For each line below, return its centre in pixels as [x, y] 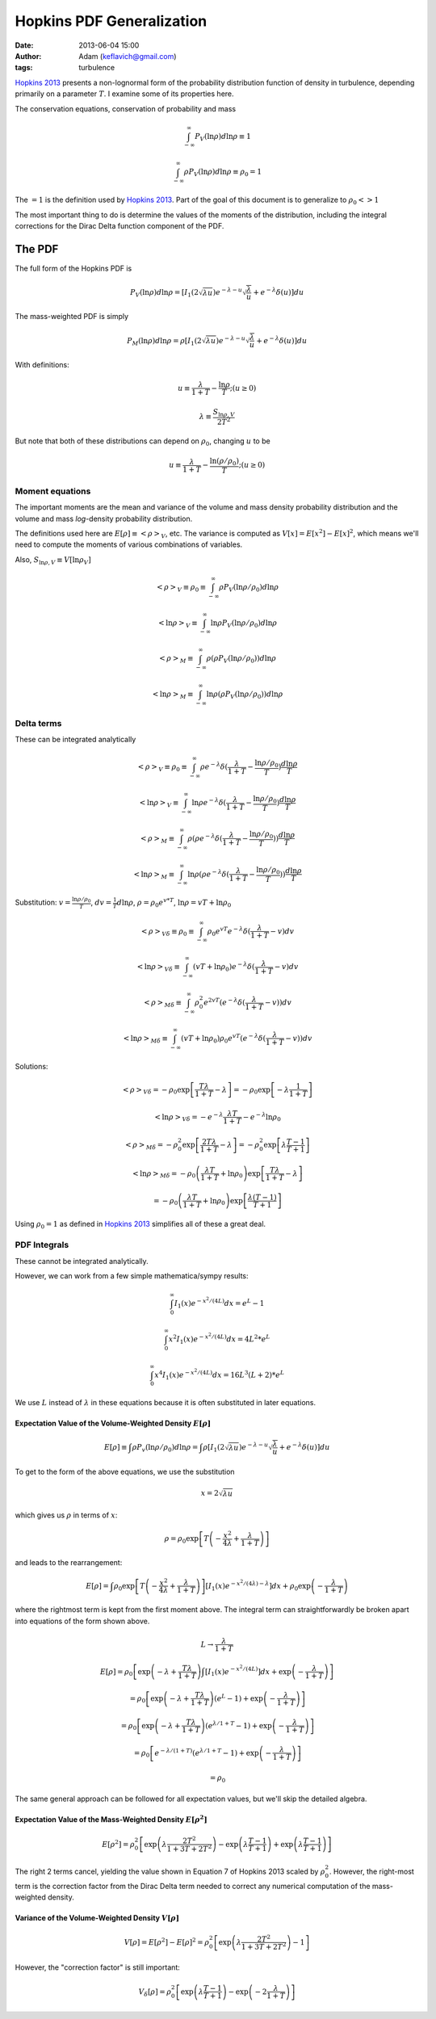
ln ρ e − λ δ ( [209, 802]
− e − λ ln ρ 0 [262, 1117]
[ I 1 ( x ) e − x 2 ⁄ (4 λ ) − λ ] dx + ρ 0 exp [258, 1586]
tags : [24, 68]
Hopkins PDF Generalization [111, 21]
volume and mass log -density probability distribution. [104, 518]
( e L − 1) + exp [239, 1698]
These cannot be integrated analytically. [82, 1261]
